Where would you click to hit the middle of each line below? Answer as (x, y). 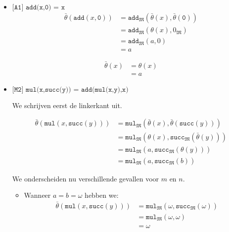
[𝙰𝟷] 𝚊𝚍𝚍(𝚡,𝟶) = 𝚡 (39, 7)
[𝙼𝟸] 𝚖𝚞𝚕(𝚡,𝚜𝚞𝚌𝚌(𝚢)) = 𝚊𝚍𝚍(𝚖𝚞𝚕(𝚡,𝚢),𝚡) (70, 89)
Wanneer (37, 195)
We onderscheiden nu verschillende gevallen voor (86, 178)
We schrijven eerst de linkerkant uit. (67, 105)
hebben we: (102, 195)
